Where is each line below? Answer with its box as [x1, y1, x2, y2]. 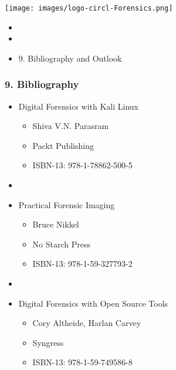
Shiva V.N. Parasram [32, 120, 109, 132]
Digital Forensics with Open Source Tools [18, 297, 168, 309]
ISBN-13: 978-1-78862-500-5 [32, 159, 133, 171]
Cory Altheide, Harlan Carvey [32, 317, 141, 329]
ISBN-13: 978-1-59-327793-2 [32, 257, 133, 270]
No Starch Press [32, 237, 91, 250]
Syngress [32, 336, 64, 348]
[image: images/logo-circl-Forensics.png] [5, 4, 173, 12]
